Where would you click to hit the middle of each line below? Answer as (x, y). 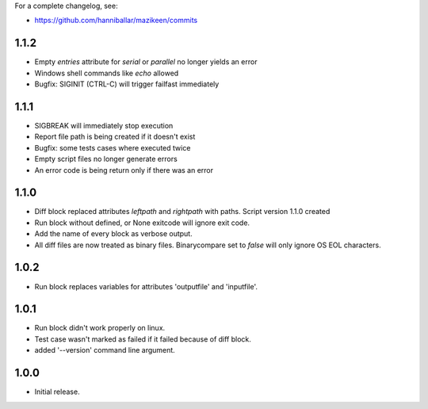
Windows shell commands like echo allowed (107, 73)
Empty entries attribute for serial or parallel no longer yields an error (146, 62)
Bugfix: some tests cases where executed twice (113, 147)
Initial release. (57, 392)
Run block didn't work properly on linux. (100, 328)
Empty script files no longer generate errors (106, 159)
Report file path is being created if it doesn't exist (115, 137)
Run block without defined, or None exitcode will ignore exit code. (142, 223)
